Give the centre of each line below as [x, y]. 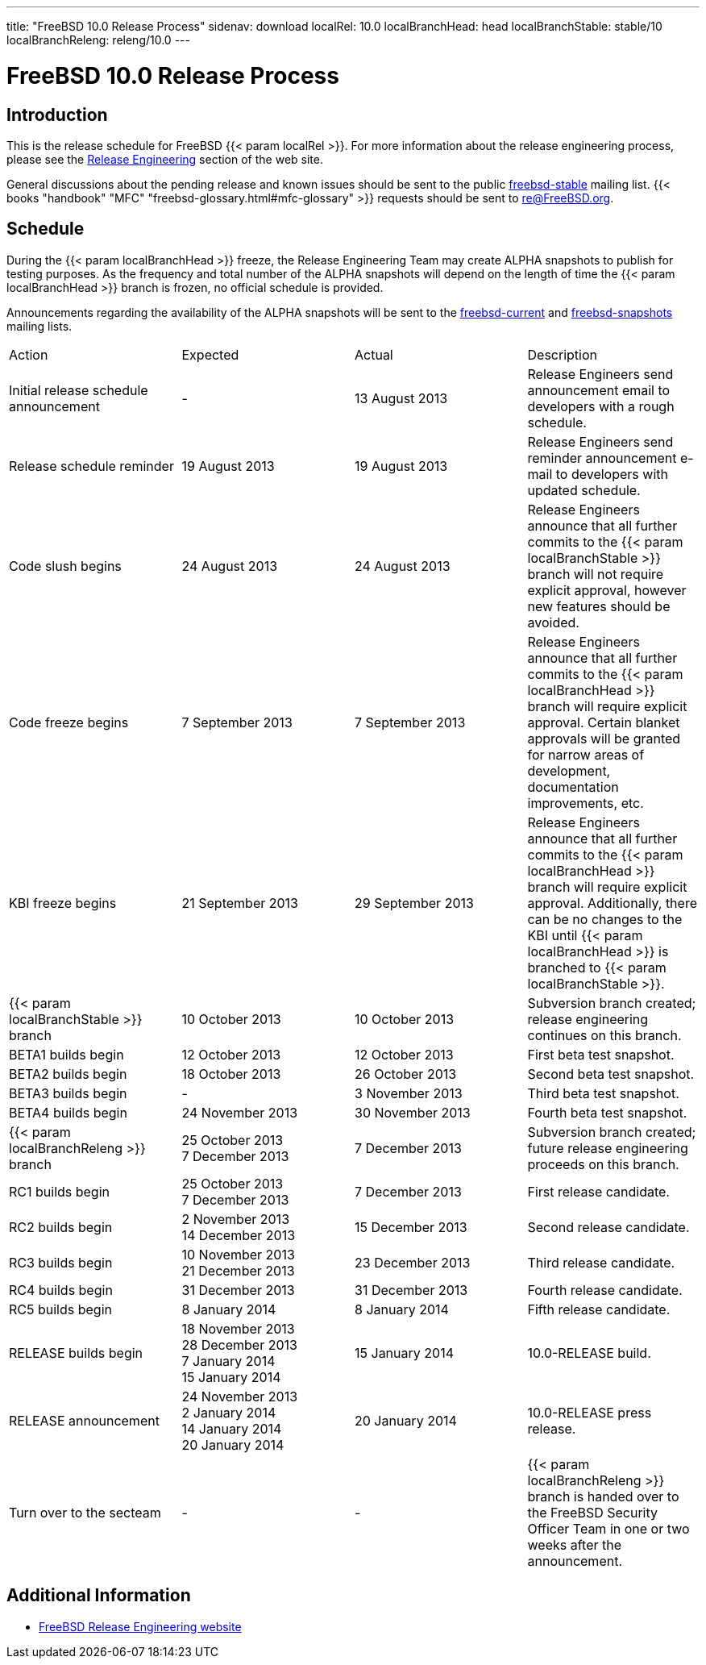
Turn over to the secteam [85, 1512]
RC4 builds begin [61, 1290]
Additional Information [99, 1596]
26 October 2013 [406, 1074]
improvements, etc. [586, 803]
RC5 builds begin [60, 1309]
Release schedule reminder [91, 466]
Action [29, 354]
